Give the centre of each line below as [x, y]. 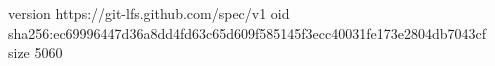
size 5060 [35, 52]
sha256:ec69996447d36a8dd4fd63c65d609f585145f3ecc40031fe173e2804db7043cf [247, 32]
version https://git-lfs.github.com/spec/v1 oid [149, 13]
